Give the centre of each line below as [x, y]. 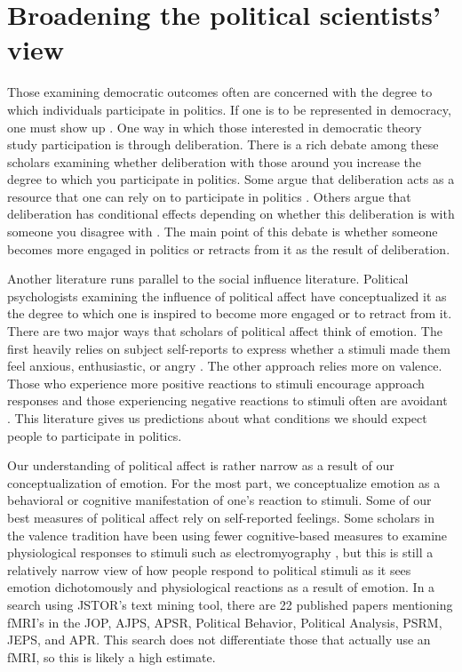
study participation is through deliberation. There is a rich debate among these [223, 144]
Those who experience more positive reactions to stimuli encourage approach [216, 383]
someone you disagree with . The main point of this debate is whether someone [223, 232]
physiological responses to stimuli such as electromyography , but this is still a [220, 552]
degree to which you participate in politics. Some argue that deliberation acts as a [231, 179]
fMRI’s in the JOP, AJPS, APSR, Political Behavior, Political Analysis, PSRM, [225, 622]
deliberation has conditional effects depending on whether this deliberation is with [231, 214]
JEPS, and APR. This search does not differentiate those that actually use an [219, 640]
